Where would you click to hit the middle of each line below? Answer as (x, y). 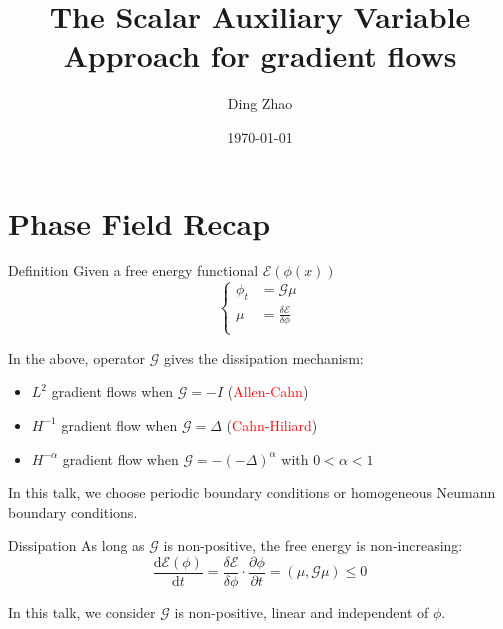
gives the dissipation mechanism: (263, 357)
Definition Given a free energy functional (133, 270)
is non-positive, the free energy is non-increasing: (313, 545)
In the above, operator (76, 357)
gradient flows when (112, 391)
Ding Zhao (260, 103)
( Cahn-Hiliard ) (272, 424)
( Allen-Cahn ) (268, 391)
